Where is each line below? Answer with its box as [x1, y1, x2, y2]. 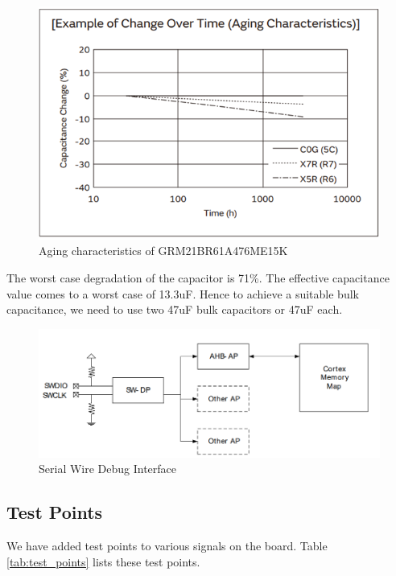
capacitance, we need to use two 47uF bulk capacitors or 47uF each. [6, 301, 343, 318]
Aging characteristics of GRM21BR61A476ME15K [39, 242, 288, 259]
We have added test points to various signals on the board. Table [6, 537, 328, 554]
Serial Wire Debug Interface [39, 460, 177, 477]
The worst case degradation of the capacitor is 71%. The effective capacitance [6, 269, 390, 286]
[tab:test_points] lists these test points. [6, 553, 200, 570]
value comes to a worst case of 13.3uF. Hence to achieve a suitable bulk [6, 285, 359, 302]
